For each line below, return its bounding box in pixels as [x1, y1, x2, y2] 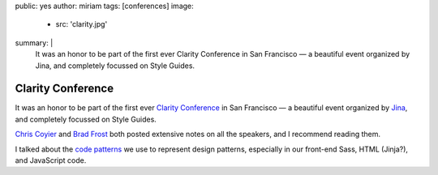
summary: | [15, 37, 54, 48]
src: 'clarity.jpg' [55, 19, 108, 29]
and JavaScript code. [15, 156, 87, 165]
